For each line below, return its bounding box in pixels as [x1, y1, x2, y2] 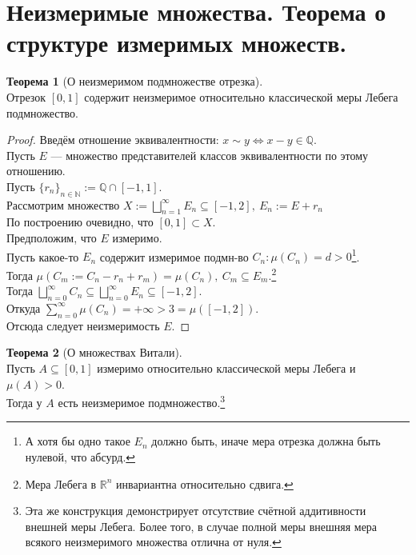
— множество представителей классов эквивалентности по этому [50, 146, 369, 163]
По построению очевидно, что [6, 214, 154, 230]
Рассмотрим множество [6, 196, 120, 213]
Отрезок [6, 88, 46, 105]
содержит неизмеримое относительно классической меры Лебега [84, 88, 398, 105]
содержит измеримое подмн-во [99, 248, 249, 265]
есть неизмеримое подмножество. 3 [58, 392, 226, 410]
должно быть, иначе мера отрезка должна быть [151, 433, 381, 449]
